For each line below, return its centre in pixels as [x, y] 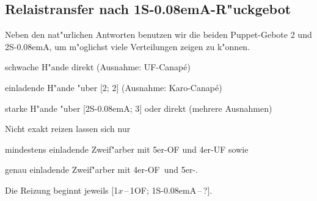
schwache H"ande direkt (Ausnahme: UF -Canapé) [98, 67]
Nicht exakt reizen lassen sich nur [68, 129]
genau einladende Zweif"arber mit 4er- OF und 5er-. [101, 170]
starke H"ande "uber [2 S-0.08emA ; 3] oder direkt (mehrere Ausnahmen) [139, 108]
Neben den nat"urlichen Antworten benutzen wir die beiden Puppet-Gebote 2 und [158, 35]
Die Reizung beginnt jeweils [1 [62, 190]
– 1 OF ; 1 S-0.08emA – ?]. [168, 190]
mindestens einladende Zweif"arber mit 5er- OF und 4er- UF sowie [127, 149]
